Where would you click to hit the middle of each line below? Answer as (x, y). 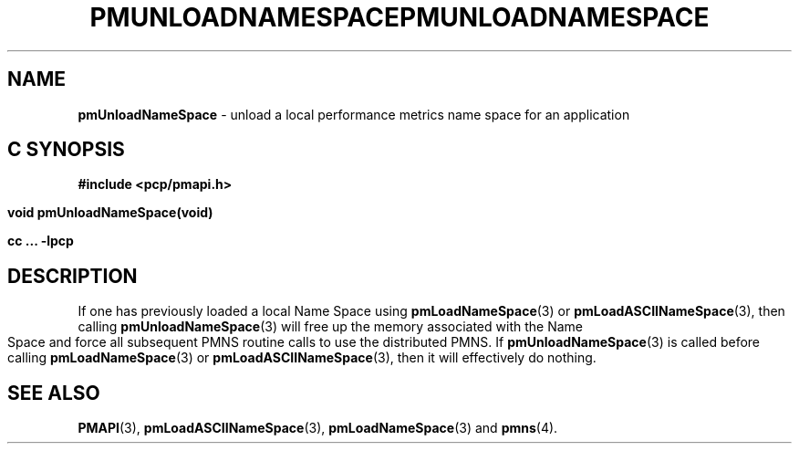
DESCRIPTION (73, 276)
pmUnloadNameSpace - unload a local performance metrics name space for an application (354, 114)
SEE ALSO (54, 393)
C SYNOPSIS (66, 150)
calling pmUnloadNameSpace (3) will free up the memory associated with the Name (330, 327)
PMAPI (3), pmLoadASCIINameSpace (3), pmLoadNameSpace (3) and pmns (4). (318, 428)
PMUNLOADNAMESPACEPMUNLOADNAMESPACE (399, 17)
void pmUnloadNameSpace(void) (110, 213)
